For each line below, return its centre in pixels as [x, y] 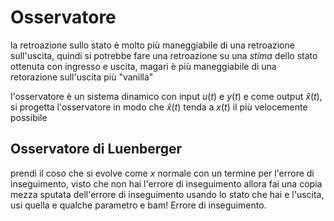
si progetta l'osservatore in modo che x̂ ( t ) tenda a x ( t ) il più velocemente [159, 107]
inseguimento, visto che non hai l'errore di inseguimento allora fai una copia [166, 183]
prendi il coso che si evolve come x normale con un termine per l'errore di [162, 173]
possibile [29, 117]
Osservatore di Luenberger [96, 149]
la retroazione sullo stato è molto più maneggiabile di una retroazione [152, 45]
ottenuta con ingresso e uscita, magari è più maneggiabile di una [143, 66]
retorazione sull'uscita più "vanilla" [82, 77]
